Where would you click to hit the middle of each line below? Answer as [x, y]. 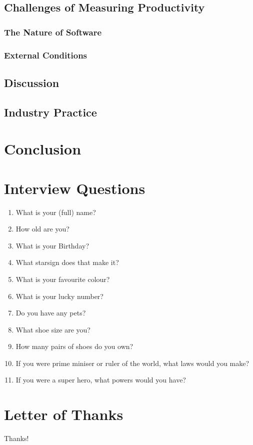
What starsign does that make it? [67, 262]
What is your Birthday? [52, 245]
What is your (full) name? [56, 212]
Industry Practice [50, 112]
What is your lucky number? [59, 296]
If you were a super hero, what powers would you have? [101, 380]
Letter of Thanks [64, 414]
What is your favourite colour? [63, 279]
